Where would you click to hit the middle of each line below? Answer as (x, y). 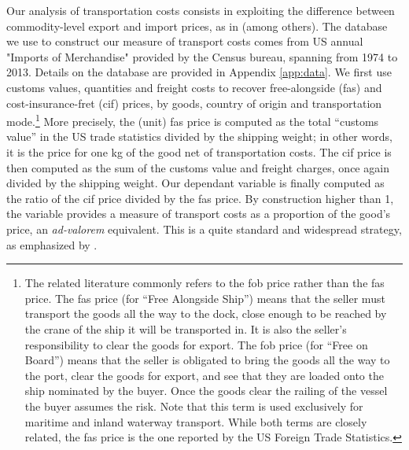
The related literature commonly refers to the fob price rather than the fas (204, 283)
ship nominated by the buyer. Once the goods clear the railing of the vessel (206, 391)
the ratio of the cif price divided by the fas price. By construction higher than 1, (200, 198)
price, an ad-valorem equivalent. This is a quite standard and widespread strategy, (204, 229)
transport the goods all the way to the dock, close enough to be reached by (206, 314)
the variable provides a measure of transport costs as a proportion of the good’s (199, 214)
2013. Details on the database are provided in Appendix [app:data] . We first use (199, 72)
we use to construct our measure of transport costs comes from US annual (185, 41)
